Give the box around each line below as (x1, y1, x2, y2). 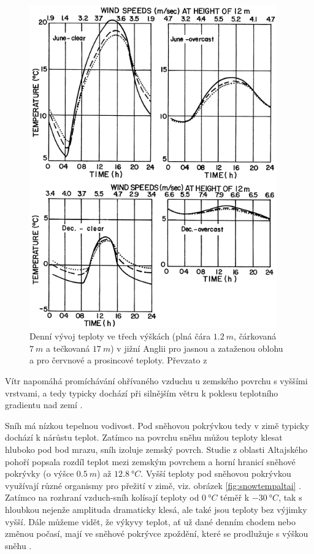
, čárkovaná (234, 330, 277, 343)
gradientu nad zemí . (5, 398, 83, 411)
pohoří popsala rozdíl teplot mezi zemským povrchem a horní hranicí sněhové (5, 455, 296, 468)
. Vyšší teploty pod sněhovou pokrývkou (140, 467, 291, 480)
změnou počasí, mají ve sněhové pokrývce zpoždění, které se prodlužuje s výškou (5, 527, 308, 540)
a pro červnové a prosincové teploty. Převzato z (29, 354, 207, 366)
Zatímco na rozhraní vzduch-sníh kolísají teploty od (5, 491, 199, 504)
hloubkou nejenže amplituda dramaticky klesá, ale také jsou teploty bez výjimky (5, 503, 307, 515)
